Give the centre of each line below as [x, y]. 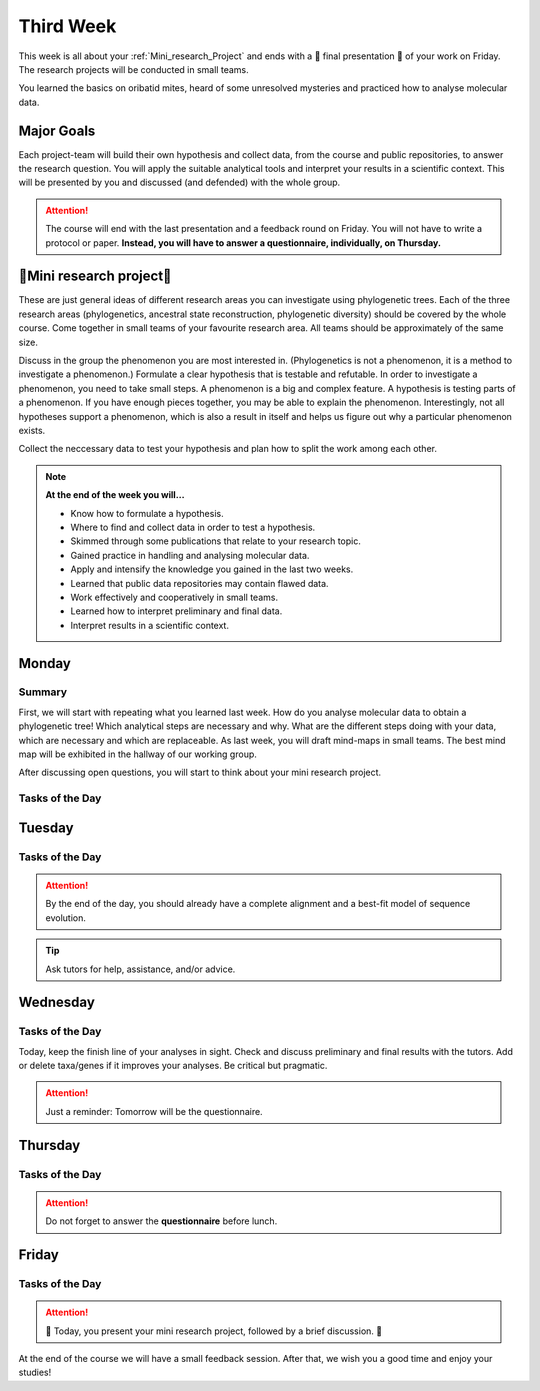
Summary [43, 692]
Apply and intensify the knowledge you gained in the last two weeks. [212, 569]
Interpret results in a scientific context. [150, 625]
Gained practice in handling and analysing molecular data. [190, 555]
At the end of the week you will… [115, 495]
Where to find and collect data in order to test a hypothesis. [193, 527]
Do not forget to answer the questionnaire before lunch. [161, 1221]
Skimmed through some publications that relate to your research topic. [216, 541]
